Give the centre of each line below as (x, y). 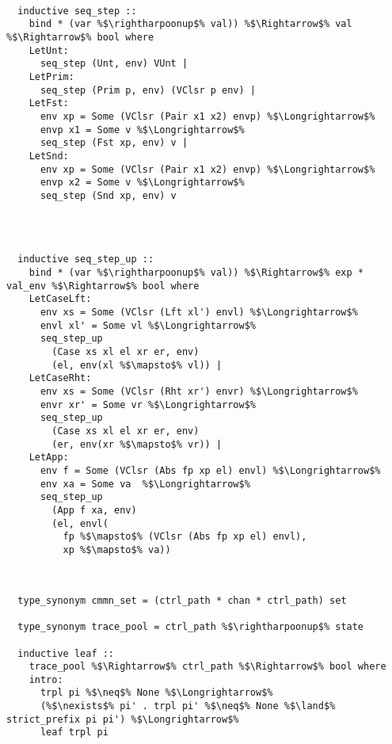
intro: (46, 679)
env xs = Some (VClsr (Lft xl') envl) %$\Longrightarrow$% (199, 313)
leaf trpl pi (74, 733)
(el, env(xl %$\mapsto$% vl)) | (137, 365)
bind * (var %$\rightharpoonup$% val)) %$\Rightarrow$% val (190, 24)
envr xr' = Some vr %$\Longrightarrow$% (148, 404)
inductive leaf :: (66, 653)
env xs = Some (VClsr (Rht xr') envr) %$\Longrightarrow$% (199, 392)
